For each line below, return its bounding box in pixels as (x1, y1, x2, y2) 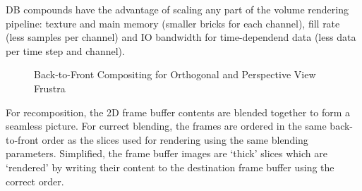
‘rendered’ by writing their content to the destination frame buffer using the (6, 159, 334, 174)
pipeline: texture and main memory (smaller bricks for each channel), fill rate (6, 16, 340, 30)
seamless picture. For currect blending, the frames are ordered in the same (6, 118, 327, 133)
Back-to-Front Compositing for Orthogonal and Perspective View (34, 67, 316, 82)
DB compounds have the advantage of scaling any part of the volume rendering (6, 2, 349, 16)
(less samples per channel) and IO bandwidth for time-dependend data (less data (6, 30, 356, 44)
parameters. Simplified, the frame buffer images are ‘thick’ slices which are (6, 146, 327, 161)
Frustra (34, 80, 66, 95)
